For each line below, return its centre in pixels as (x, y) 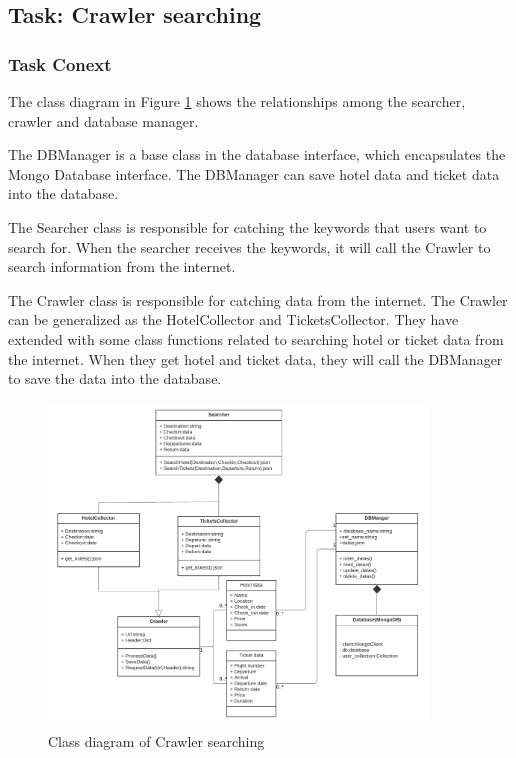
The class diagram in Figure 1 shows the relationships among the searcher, (237, 101)
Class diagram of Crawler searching (156, 740)
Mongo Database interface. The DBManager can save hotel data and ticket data (254, 173)
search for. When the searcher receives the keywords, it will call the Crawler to (249, 246)
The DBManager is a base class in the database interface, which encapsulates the (257, 154)
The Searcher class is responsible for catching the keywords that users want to (247, 226)
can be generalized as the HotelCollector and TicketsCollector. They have (233, 319)
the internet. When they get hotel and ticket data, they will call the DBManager (255, 358)
